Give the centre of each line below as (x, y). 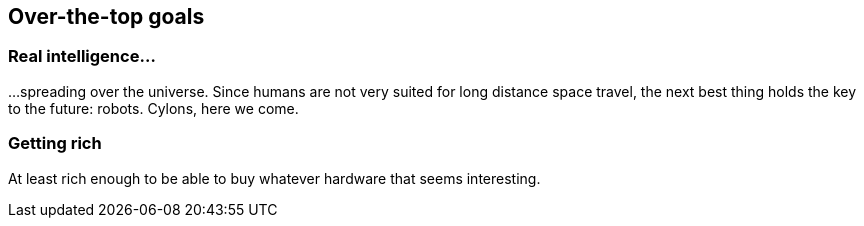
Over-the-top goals (106, 16)
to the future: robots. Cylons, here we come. (153, 108)
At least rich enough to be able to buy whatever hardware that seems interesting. (274, 178)
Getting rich (55, 143)
